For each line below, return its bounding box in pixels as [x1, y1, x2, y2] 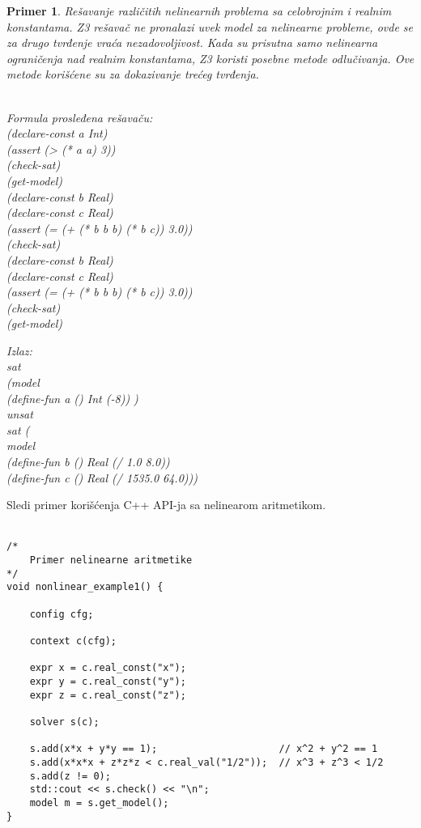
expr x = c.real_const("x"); [29, 662, 186, 674]
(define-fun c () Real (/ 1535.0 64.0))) [6, 469, 198, 486]
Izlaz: [6, 342, 32, 359]
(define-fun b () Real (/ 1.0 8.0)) [6, 453, 170, 470]
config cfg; [29, 608, 94, 620]
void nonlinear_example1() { [6, 581, 164, 593]
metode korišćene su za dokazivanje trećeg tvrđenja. [6, 66, 259, 83]
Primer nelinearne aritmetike [29, 554, 193, 567]
